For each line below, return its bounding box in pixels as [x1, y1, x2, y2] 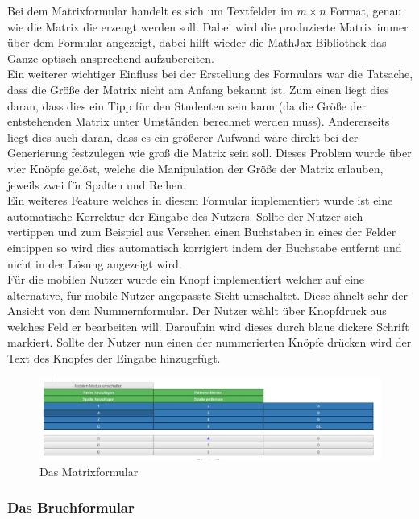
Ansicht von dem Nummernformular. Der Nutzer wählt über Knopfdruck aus [7, 302, 387, 319]
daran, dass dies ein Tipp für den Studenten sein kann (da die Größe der [7, 97, 367, 114]
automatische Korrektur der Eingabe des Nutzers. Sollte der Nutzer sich [7, 207, 363, 224]
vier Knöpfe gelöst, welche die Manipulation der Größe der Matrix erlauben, [7, 160, 384, 176]
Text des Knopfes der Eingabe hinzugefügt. [7, 350, 221, 367]
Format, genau [330, 2, 402, 19]
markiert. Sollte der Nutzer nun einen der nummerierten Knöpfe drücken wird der [7, 334, 412, 351]
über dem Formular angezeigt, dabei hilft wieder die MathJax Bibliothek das [7, 34, 387, 51]
